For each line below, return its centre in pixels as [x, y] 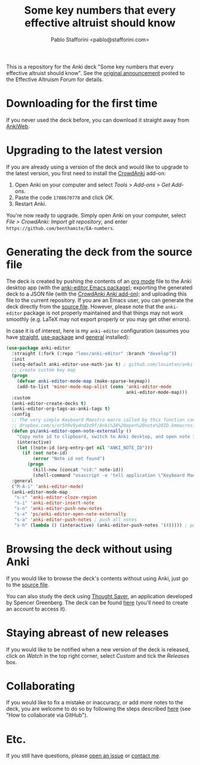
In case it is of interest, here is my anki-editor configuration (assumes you [98, 331]
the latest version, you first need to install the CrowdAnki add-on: [86, 173]
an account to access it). [37, 609]
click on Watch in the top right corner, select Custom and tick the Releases [98, 655]
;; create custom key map [44, 370]
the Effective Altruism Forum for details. [55, 79]
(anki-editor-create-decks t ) [49, 403]
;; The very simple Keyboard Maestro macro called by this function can [104, 420]
